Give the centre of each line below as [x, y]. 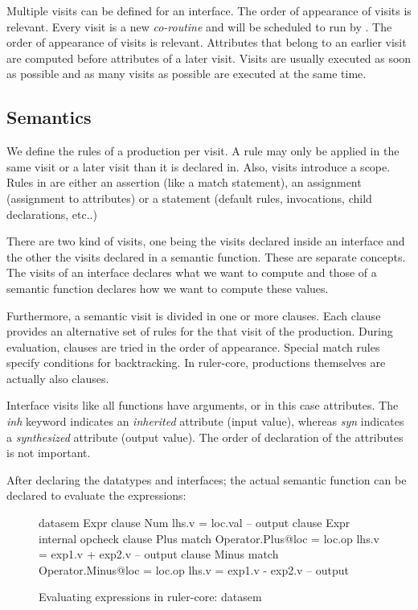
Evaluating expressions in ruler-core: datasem [150, 597]
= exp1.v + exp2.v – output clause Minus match [159, 554]
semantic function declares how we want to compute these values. [168, 288]
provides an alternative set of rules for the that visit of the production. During [200, 331]
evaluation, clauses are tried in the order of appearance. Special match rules [193, 346]
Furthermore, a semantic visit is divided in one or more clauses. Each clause [194, 315]
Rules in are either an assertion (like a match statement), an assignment [184, 182]
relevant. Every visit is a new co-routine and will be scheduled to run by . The [199, 26]
